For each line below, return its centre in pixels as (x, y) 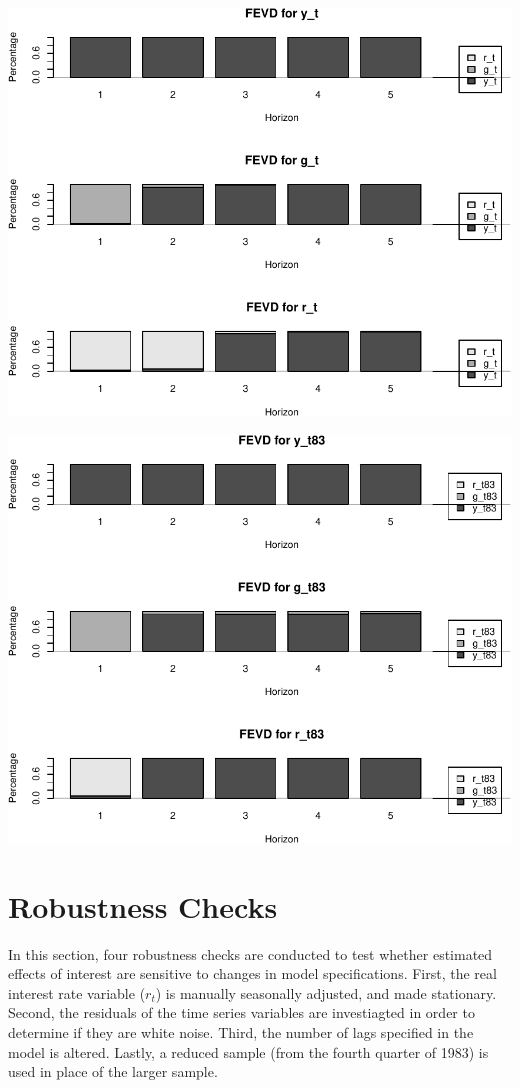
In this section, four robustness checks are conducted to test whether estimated (250, 953)
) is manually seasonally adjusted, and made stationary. (326, 992)
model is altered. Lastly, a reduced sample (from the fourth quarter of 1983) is (248, 1051)
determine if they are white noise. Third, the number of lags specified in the (241, 1031)
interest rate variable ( (77, 992)
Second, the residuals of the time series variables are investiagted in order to (241, 1012)
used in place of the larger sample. (113, 1071)
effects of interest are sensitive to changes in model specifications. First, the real (252, 973)
